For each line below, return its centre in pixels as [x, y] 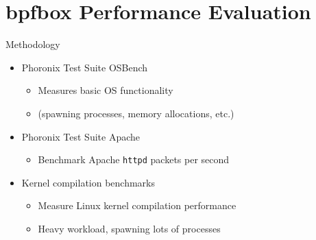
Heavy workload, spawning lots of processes [129, 228]
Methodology [33, 44]
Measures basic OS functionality [106, 90]
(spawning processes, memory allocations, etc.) [136, 113]
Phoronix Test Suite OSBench [85, 67]
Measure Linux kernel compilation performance [137, 205]
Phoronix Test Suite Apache [81, 136]
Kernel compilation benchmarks [88, 182]
